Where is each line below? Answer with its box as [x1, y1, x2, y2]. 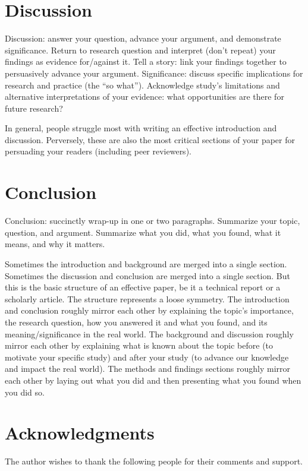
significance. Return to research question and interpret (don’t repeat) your [5, 43, 276, 56]
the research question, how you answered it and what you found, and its [5, 315, 268, 328]
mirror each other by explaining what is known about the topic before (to [5, 339, 274, 352]
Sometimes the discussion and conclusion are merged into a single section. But [5, 269, 290, 282]
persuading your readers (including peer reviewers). [5, 145, 191, 157]
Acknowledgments [5, 421, 155, 445]
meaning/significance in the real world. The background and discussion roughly [5, 327, 294, 340]
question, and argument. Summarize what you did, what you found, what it [5, 226, 281, 238]
